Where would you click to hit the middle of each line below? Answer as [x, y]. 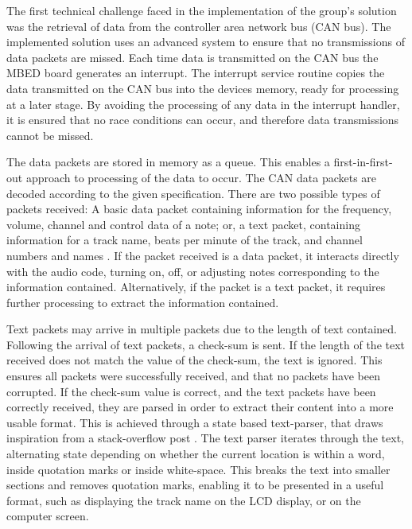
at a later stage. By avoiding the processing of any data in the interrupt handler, [203, 104]
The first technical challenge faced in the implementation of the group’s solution [202, 10]
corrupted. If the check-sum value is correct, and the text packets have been [191, 391]
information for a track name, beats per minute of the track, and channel [185, 240]
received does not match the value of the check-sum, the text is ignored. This [194, 360]
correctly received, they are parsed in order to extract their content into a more [200, 407]
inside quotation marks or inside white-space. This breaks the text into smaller [198, 469]
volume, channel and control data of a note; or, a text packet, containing [183, 224]
